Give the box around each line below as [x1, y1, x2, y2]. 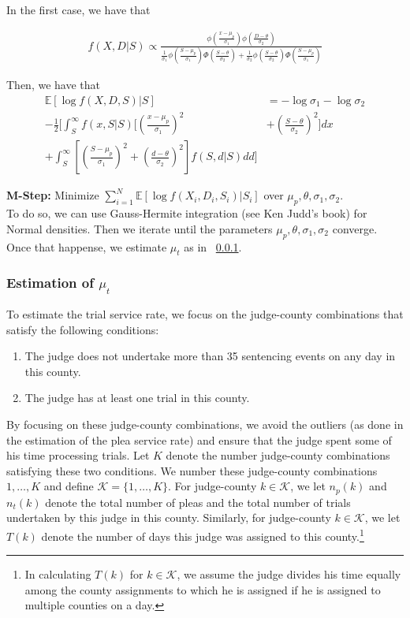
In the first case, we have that [6, 2, 151, 17]
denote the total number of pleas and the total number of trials [45, 493, 351, 510]
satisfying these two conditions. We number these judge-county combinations [6, 462, 378, 478]
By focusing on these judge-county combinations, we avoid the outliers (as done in [6, 415, 404, 432]
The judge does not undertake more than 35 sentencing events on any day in [24, 348, 396, 364]
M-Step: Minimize [6, 187, 99, 203]
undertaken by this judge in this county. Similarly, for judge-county [6, 509, 331, 526]
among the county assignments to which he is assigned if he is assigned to [24, 581, 381, 598]
